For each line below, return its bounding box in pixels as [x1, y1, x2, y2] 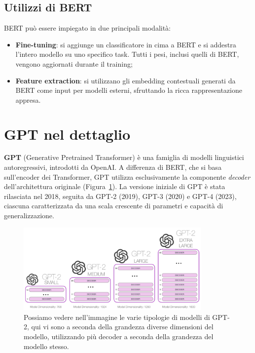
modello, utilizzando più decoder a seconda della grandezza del [24, 331, 214, 341]
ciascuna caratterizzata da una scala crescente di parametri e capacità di [4, 200, 223, 211]
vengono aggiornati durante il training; [15, 58, 133, 69]
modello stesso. [24, 341, 69, 351]
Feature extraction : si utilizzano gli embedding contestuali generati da [15, 75, 236, 85]
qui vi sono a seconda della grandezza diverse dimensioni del [31, 321, 214, 332]
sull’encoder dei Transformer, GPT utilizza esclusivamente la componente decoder [4, 171, 251, 182]
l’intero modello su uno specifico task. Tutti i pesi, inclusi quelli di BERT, [15, 49, 239, 59]
